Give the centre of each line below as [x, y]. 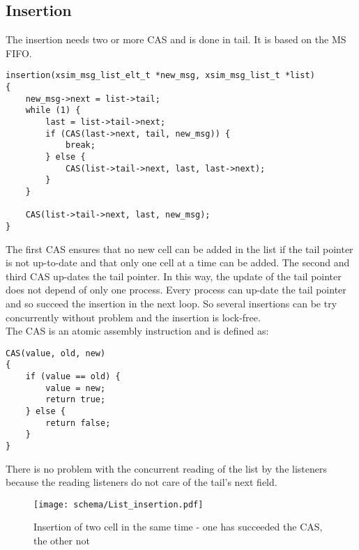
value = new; [76, 388]
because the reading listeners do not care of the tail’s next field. [142, 482]
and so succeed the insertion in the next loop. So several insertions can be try [171, 303]
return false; [78, 423]
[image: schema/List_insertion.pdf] [119, 504]
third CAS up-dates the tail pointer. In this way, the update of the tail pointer [174, 276]
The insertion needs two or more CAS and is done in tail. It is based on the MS [176, 39]
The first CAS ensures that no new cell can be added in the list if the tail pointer [179, 249]
